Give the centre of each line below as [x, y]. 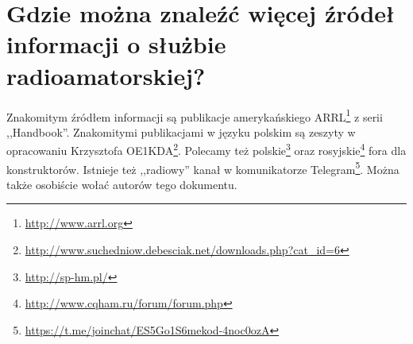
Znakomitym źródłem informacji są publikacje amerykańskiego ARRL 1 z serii [195, 115]
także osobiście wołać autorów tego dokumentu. [122, 184]
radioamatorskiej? [106, 75]
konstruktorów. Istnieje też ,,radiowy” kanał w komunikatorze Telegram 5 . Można [203, 168]
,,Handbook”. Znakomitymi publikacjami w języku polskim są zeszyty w [181, 131]
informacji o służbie [116, 44]
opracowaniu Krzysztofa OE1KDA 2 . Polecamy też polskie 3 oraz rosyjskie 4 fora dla [206, 149]
